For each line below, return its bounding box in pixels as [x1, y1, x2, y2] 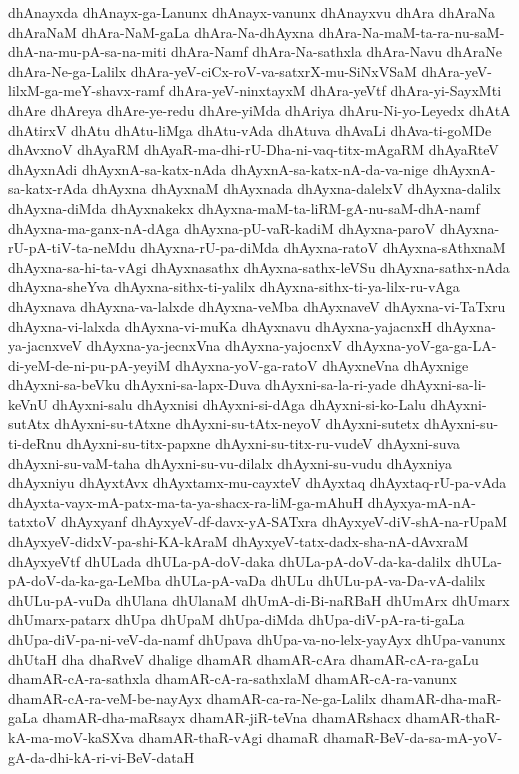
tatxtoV [8, 511, 57, 532]
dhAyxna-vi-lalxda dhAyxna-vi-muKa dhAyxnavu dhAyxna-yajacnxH [8, 315, 433, 336]
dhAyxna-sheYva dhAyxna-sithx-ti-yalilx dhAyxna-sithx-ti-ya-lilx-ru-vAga [8, 276, 460, 297]
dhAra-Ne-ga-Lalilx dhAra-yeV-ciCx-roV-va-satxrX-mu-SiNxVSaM [8, 60, 417, 81]
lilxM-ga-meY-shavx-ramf [8, 80, 165, 101]
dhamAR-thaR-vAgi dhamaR [138, 726, 319, 747]
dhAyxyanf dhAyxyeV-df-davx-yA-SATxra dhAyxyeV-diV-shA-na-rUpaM [60, 511, 508, 532]
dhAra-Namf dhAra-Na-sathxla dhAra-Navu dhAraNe [171, 41, 502, 62]
